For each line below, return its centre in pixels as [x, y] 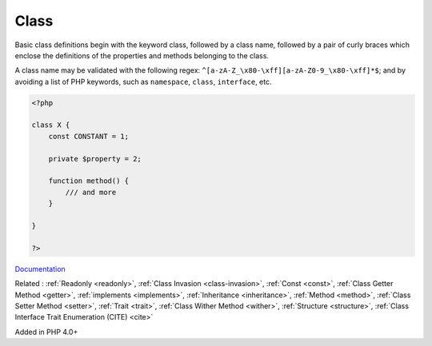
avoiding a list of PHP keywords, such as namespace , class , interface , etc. [143, 82]
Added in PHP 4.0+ [46, 332]
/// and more [91, 192]
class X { [51, 125]
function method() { [89, 181]
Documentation [40, 268]
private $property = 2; [95, 159]
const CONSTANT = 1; [89, 136]
